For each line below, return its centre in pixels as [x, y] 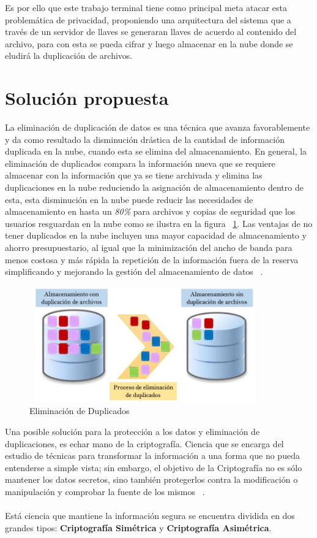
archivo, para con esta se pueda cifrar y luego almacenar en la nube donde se [149, 43]
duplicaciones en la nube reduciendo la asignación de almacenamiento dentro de [154, 187]
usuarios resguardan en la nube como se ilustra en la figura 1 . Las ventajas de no [159, 223]
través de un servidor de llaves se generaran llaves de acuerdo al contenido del [151, 32]
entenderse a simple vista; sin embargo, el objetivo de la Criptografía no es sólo [154, 467]
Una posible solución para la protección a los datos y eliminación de [132, 431]
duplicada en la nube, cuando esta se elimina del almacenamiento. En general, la [156, 151]
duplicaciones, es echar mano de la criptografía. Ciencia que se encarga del [144, 443]
